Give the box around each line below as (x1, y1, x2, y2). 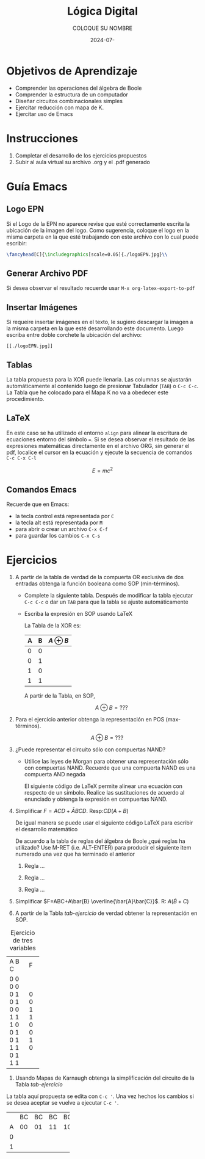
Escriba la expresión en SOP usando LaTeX (24, 610, 133, 618)
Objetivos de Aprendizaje (6, 64, 138, 78)
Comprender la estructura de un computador (15, 90, 128, 98)
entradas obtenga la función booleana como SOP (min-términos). (15, 580, 180, 587)
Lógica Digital (67, 4, 138, 18)
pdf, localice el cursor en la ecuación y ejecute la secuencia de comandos (6, 449, 192, 456)
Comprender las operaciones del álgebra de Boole (15, 84, 142, 92)
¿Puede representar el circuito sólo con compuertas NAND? (15, 746, 166, 753)
